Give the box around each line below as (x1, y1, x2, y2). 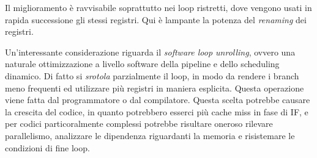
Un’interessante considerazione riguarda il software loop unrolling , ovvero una (5, 45, 296, 58)
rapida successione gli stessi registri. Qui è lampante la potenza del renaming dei (5, 13, 307, 26)
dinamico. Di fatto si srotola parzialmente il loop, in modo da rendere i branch (5, 69, 299, 82)
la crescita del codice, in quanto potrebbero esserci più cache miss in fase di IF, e (5, 105, 308, 118)
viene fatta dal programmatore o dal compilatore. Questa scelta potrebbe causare (5, 93, 310, 106)
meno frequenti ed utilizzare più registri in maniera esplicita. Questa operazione (5, 81, 304, 94)
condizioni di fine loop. (5, 141, 90, 154)
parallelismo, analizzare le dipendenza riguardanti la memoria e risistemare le (5, 129, 295, 142)
